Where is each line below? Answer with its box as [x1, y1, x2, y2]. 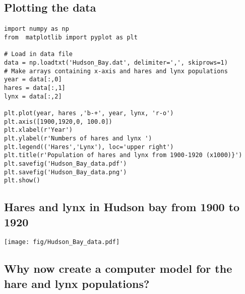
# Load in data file [4, 51, 73, 58]
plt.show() [4, 177, 40, 184]
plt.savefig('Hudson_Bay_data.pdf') [4, 160, 127, 167]
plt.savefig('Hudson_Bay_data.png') [4, 168, 127, 176]
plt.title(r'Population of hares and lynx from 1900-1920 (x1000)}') [4, 152, 242, 159]
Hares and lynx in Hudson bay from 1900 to [4, 199, 240, 215]
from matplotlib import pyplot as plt [4, 34, 138, 41]
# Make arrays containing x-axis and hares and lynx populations [4, 67, 228, 75]
